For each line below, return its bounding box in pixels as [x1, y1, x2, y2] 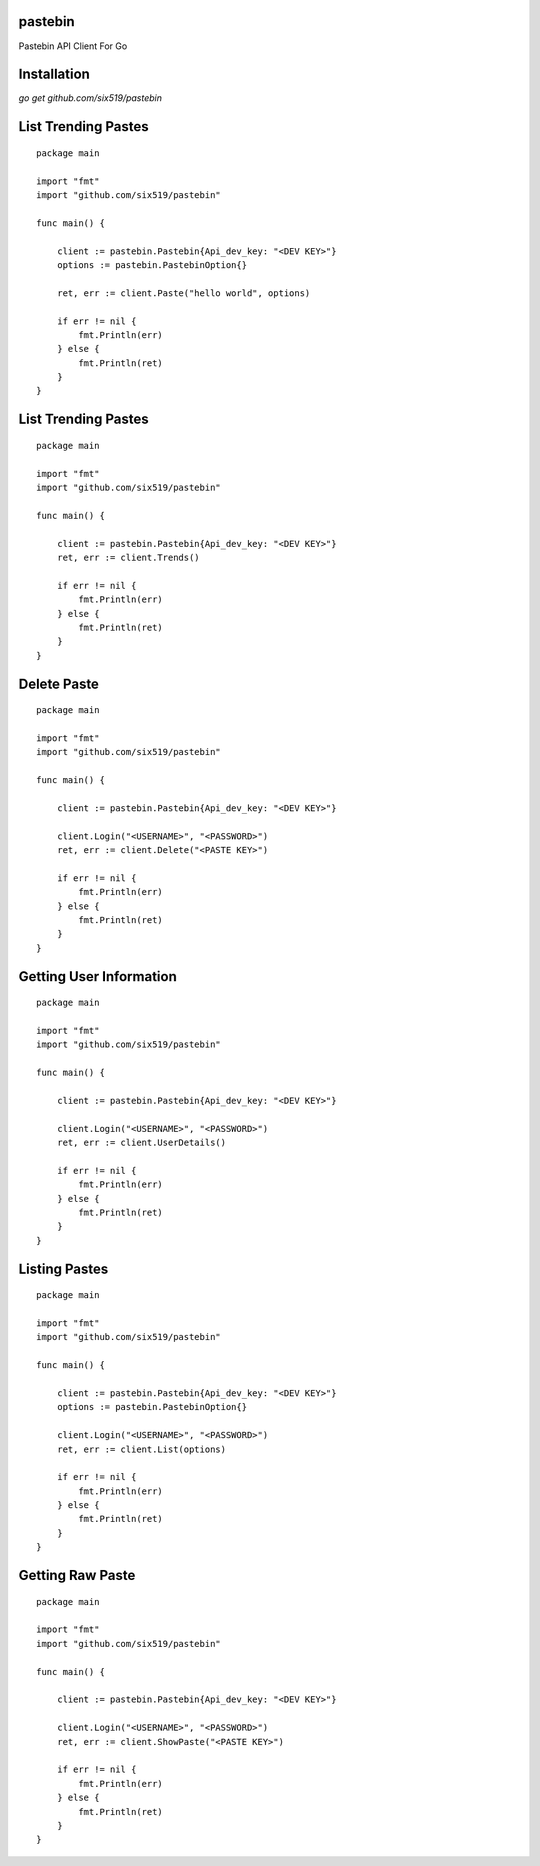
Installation [18, 66, 90, 83]
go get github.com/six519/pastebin [18, 92, 163, 104]
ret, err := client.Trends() [56, 552, 200, 563]
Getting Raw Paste [18, 1567, 136, 1584]
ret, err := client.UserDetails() [56, 1137, 227, 1149]
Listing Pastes [18, 1260, 109, 1277]
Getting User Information [18, 968, 177, 985]
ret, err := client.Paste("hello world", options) [56, 287, 311, 299]
